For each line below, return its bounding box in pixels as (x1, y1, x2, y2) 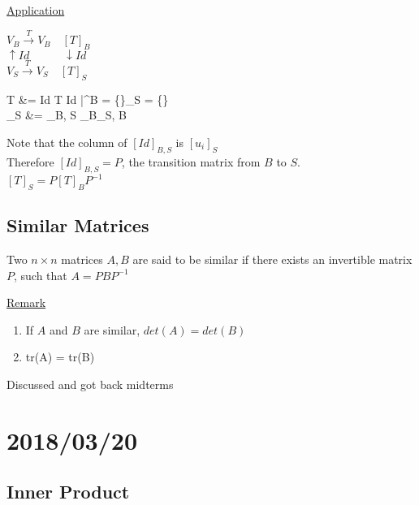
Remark (6, 294, 46, 311)
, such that (14, 266, 67, 283)
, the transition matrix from (121, 153, 261, 170)
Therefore (6, 153, 54, 170)
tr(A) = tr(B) (25, 348, 95, 365)
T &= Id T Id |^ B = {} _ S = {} (6, 90, 169, 107)
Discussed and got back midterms (6, 376, 174, 393)
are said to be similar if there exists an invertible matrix (132, 251, 413, 268)
